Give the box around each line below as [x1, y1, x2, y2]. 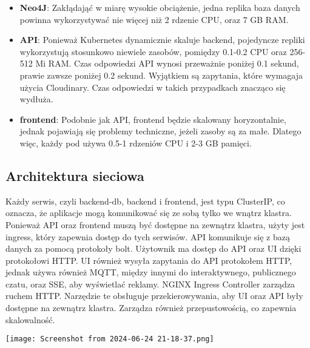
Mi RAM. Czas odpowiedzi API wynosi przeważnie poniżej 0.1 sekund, [35, 57, 299, 70]
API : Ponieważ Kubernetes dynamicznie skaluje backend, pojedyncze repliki [19, 33, 305, 46]
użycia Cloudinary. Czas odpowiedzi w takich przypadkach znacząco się [19, 80, 286, 93]
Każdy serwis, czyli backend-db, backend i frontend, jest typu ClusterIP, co [5, 194, 285, 207]
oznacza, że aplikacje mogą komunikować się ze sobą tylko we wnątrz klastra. [5, 206, 292, 219]
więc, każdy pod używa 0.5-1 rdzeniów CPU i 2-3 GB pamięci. [19, 136, 252, 149]
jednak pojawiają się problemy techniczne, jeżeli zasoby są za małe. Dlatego [19, 125, 302, 137]
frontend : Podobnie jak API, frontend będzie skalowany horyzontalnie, [19, 113, 286, 125]
